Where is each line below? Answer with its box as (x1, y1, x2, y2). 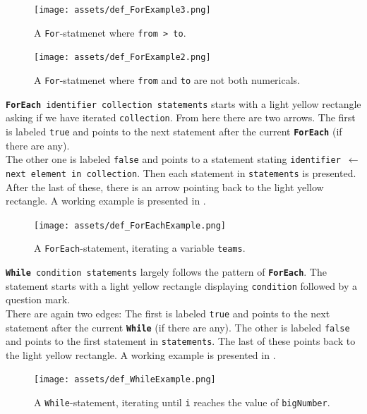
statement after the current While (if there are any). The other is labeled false (6, 319, 350, 334)
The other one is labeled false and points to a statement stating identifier (6, 152, 341, 166)
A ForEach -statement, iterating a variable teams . (34, 241, 246, 255)
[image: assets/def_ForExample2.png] (34, 52, 211, 63)
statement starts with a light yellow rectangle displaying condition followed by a (6, 278, 358, 293)
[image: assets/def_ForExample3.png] (34, 5, 211, 15)
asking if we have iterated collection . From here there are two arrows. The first (6, 110, 356, 125)
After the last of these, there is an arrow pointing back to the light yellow (6, 179, 324, 194)
